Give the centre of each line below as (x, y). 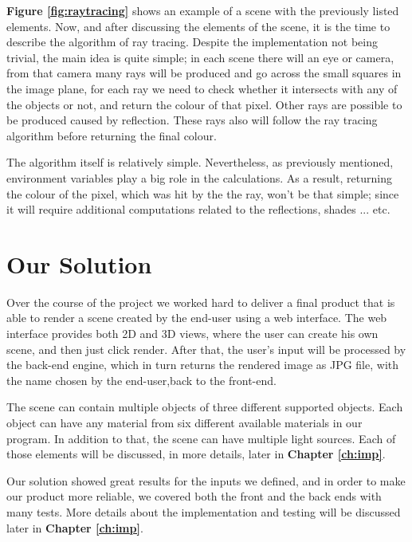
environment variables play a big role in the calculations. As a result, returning (199, 177)
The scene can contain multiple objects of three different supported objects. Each (205, 407)
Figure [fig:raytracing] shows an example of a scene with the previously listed (203, 10)
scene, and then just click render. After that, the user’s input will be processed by (206, 349)
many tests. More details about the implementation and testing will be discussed (204, 511)
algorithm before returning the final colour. (112, 135)
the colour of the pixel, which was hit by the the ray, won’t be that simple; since (203, 193)
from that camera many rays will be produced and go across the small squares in (204, 73)
